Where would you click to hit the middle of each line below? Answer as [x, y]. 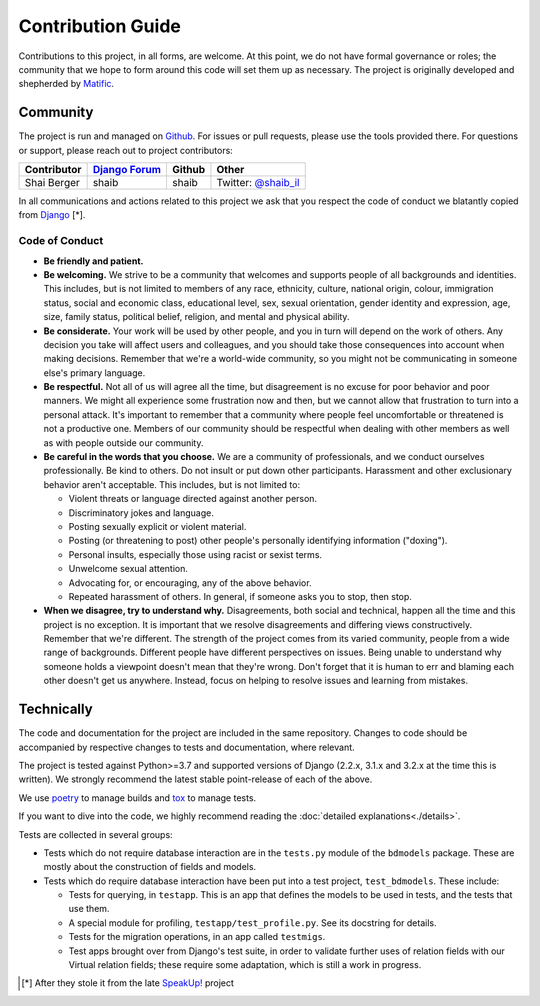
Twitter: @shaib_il [258, 183]
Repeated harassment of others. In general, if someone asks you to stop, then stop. [240, 596]
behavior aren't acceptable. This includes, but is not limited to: [171, 484]
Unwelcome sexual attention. [128, 569]
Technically [56, 709]
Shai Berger [52, 183]
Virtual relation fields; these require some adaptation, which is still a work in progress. [245, 965]
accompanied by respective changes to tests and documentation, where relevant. [186, 747]
